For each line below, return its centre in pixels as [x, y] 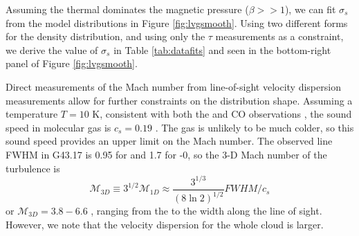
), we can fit [310, 9]
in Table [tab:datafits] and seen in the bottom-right [222, 49]
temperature [32, 114]
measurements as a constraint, [279, 36]
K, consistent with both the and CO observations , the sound [222, 114]
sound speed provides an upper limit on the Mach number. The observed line [169, 141]
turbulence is [33, 168]
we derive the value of [52, 49]
